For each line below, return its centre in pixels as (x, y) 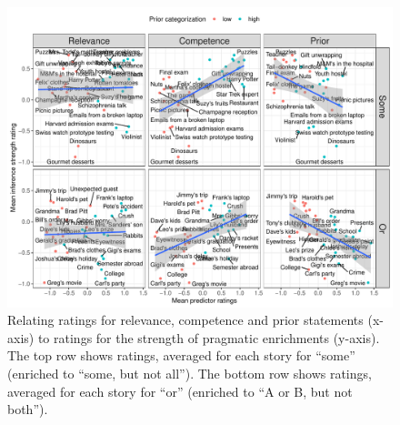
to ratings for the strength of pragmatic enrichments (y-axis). (209, 337)
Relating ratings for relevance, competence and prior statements (185, 320)
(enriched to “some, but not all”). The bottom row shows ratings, (190, 373)
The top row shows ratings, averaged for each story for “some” (181, 355)
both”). (28, 409)
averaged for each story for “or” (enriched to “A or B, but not (180, 391)
